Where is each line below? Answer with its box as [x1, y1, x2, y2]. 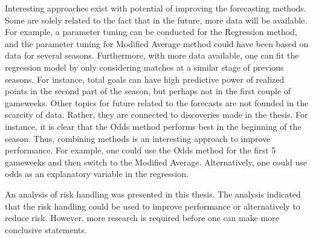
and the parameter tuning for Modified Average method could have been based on [5, 37, 309, 50]
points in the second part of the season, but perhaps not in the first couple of [5, 85, 291, 97]
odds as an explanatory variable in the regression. [5, 167, 189, 180]
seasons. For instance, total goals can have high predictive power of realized [5, 72, 285, 85]
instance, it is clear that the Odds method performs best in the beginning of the [5, 120, 302, 132]
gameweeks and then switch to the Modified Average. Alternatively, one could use [5, 155, 308, 168]
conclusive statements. [5, 223, 87, 236]
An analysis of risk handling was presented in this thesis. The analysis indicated [5, 187, 301, 200]
